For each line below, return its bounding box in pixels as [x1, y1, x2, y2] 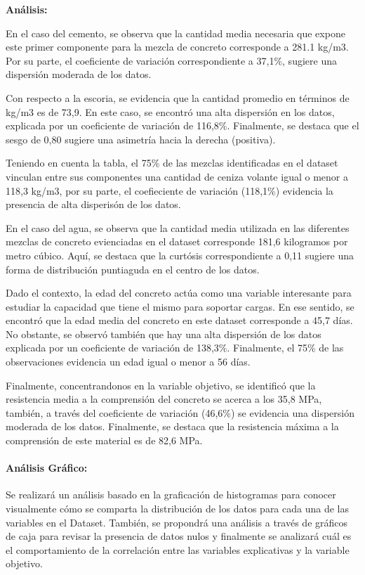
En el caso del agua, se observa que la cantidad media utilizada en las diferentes [6, 220, 350, 235]
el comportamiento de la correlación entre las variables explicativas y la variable [6, 542, 350, 557]
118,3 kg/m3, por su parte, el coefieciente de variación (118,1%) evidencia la [6, 183, 333, 198]
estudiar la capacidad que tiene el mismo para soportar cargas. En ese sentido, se [6, 299, 354, 314]
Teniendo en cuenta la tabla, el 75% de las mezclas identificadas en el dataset [6, 155, 338, 170]
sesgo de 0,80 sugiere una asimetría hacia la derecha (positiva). [6, 131, 276, 146]
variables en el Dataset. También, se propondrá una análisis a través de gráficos [6, 515, 348, 529]
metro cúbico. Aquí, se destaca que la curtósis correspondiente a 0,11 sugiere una [6, 247, 354, 262]
